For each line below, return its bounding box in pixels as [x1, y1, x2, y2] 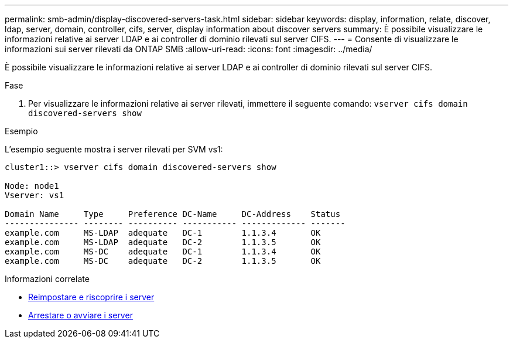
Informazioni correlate [5, 274, 90, 284]
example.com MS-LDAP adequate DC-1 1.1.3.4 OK [5, 228, 321, 237]
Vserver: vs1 [5, 191, 64, 200]
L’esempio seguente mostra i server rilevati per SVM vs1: [5, 144, 223, 154]
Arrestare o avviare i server [28, 310, 133, 320]
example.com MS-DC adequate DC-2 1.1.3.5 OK [5, 256, 321, 266]
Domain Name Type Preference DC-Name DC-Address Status [5, 209, 341, 219]
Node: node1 [5, 181, 59, 191]
